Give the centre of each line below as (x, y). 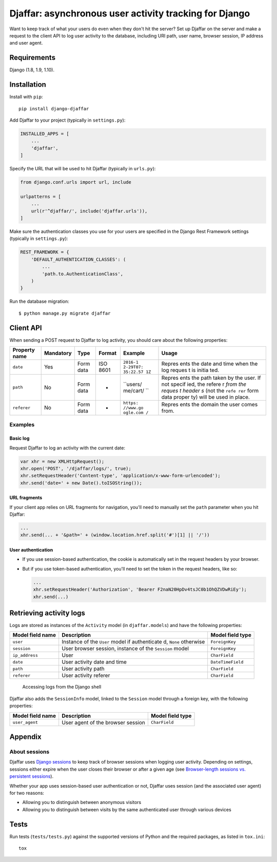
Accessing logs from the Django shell (62, 687)
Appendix (25, 737)
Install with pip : (26, 97)
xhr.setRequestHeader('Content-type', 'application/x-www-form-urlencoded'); (120, 476)
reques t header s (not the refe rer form (210, 390)
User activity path (83, 669)
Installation (28, 85)
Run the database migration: (39, 301)
